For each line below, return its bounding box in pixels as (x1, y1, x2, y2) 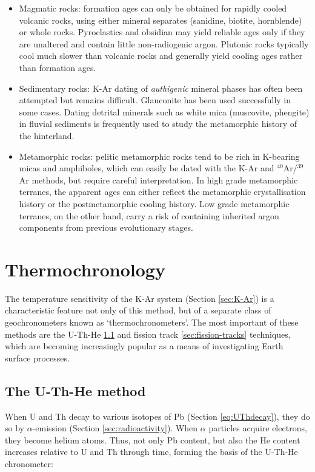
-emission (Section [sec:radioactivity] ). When (32, 422, 198, 434)
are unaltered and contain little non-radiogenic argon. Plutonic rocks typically (19, 37, 309, 50)
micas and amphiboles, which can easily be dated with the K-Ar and (19, 162, 274, 174)
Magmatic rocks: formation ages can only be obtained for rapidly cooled (19, 2, 287, 14)
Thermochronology (5, 256, 165, 281)
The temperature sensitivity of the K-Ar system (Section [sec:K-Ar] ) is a (5, 292, 274, 304)
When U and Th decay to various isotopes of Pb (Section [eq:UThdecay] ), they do (5, 409, 310, 422)
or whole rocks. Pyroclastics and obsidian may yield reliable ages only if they (19, 26, 305, 38)
